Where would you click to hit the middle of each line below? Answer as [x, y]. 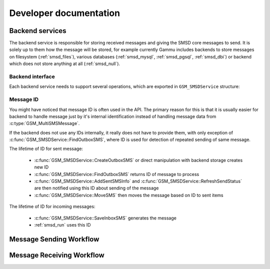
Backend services [38, 31]
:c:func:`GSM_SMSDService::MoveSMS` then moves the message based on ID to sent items [129, 195]
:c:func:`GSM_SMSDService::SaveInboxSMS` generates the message [105, 218]
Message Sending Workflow [54, 239]
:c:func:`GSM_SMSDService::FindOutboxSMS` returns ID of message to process [117, 174]
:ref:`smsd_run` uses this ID [62, 224]
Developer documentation [64, 13]
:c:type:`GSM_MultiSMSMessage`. [44, 123]
